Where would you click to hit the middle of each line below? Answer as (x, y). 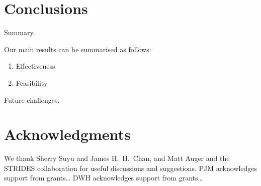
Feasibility (32, 82)
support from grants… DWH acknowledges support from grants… (103, 178)
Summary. (20, 32)
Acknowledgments (67, 134)
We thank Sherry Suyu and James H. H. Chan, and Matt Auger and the (117, 158)
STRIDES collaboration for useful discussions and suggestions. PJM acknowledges (131, 168)
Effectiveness (35, 66)
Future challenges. (32, 100)
